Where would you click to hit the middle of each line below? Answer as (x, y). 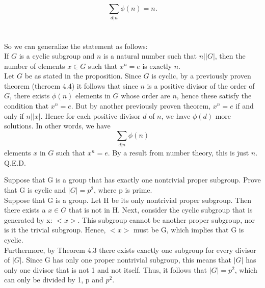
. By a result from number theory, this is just (178, 153)
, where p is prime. (123, 189)
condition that (26, 106)
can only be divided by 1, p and (54, 280)
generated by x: (28, 219)
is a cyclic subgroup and (57, 56)
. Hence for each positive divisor (90, 115)
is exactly (157, 66)
